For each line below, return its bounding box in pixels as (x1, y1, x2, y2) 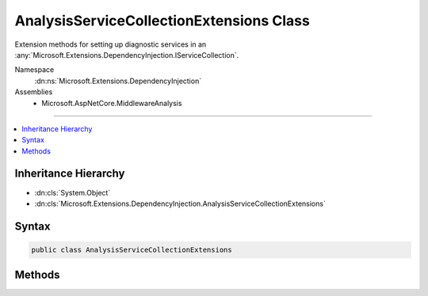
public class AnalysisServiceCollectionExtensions (31, 245, 233, 254)
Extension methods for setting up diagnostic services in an (14, 40, 207, 49)
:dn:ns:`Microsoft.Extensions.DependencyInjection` (34, 76, 202, 85)
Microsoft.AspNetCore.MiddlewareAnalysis (41, 98, 182, 108)
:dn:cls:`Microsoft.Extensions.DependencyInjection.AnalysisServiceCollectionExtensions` (34, 199, 327, 208)
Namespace (14, 65, 55, 74)
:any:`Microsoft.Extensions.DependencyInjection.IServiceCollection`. (14, 50, 239, 59)
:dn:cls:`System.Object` (34, 188, 111, 197)
